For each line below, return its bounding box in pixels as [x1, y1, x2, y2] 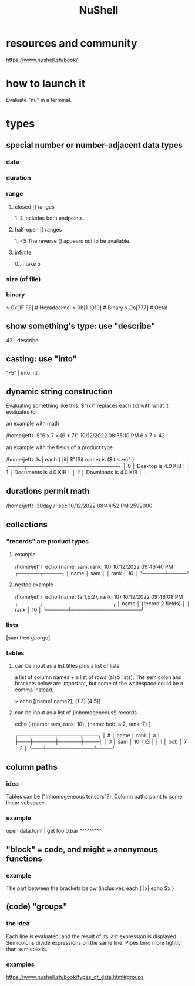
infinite [14, 249, 32, 256]
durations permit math [6, 486, 90, 496]
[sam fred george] [6, 634, 51, 641]
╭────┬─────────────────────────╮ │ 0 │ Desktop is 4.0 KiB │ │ [6, 463, 191, 470]
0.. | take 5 [14, 260, 41, 267]
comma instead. [14, 686, 54, 693]
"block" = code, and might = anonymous [6, 844, 158, 855]
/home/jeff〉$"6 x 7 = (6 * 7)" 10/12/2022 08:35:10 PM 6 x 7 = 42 [6, 432, 166, 439]
